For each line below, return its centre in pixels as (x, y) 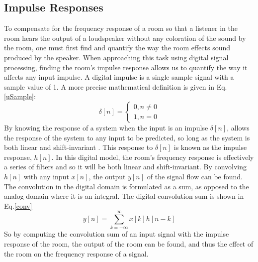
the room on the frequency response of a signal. (76, 253)
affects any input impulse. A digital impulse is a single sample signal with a (119, 77)
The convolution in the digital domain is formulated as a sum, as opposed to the (127, 186)
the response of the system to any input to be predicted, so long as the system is (127, 137)
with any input (46, 176)
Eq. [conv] (18, 205)
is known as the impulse (210, 147)
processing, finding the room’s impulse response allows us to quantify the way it (126, 67)
